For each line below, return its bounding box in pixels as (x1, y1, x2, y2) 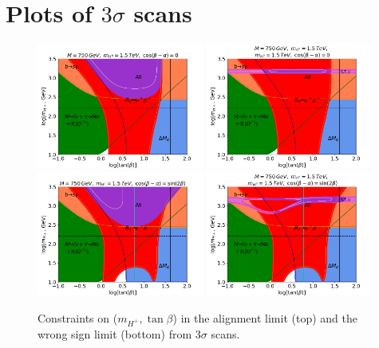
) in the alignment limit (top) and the (172, 309, 357, 326)
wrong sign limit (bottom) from (38, 325, 192, 342)
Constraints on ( (38, 309, 118, 326)
